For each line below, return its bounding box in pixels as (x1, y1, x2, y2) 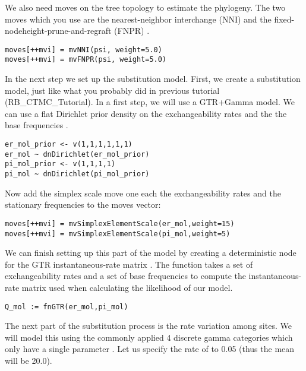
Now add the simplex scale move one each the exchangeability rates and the (5, 186, 281, 199)
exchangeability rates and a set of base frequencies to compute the (5, 269, 246, 282)
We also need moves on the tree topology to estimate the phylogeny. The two (5, 1, 286, 13)
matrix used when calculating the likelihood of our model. (21, 281, 233, 293)
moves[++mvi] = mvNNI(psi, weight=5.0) (5, 45, 162, 54)
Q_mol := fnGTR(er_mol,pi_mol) (5, 302, 128, 311)
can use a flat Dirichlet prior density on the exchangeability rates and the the (5, 107, 287, 119)
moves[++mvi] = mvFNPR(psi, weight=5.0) (5, 55, 167, 64)
